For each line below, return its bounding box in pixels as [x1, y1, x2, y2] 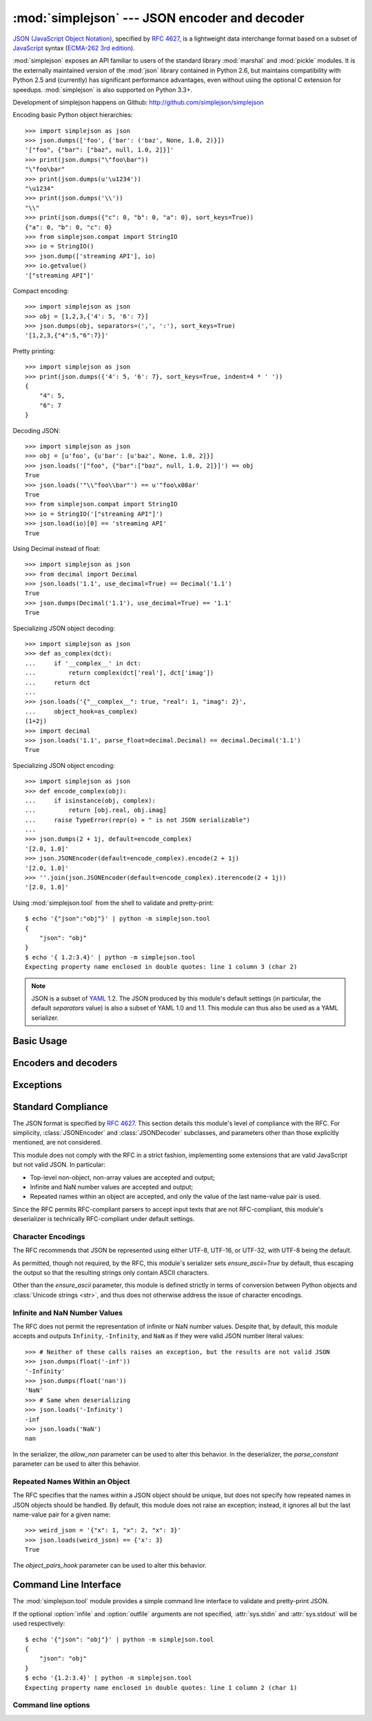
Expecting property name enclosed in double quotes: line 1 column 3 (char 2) [25, 963, 298, 971]
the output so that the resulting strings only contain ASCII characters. [12, 1269, 209, 1277]
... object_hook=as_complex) [25, 707, 138, 716]
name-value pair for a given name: [12, 1510, 111, 1519]
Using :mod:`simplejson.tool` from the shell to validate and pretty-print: [12, 899, 214, 907]
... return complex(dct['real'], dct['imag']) [25, 669, 214, 677]
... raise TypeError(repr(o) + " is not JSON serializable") [25, 816, 251, 824]
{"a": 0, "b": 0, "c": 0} [25, 223, 113, 231]
